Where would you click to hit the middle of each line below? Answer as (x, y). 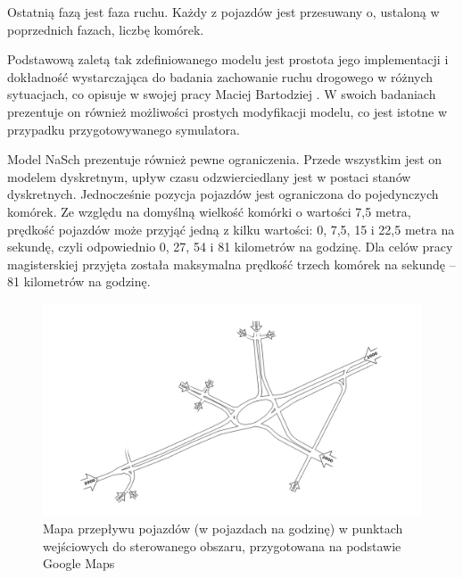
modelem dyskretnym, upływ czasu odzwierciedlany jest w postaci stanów (209, 176)
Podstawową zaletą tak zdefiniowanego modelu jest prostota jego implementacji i (228, 59)
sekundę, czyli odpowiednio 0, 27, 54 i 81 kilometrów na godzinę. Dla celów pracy (230, 247)
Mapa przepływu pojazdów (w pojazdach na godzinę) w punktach (223, 528)
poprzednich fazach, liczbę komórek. (106, 29)
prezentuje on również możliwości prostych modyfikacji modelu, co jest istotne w (227, 111)
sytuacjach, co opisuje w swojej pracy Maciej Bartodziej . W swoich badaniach (222, 94)
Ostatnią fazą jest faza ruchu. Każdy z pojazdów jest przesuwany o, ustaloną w (223, 12)
